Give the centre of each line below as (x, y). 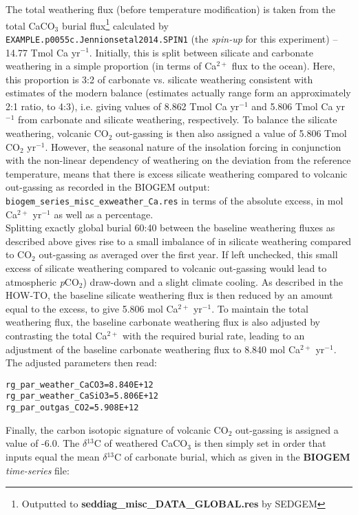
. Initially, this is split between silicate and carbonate (201, 52)
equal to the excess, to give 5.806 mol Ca (92, 308)
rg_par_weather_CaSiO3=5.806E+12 (82, 396)
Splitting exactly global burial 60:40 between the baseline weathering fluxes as (170, 228)
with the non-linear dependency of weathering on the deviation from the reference (178, 160)
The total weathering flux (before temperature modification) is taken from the (171, 9)
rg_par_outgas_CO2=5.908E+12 (72, 408)
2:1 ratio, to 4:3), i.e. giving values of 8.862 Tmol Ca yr (123, 106)
